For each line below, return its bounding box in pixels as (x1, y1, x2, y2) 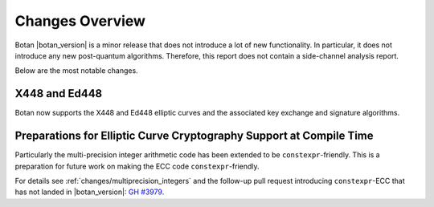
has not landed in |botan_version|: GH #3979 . (14, 187, 165, 197)
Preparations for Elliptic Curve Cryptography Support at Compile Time (14, 129, 374, 143)
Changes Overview (14, 12, 146, 30)
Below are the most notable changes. (14, 66, 138, 75)
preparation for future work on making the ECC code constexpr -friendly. (14, 161, 260, 171)
